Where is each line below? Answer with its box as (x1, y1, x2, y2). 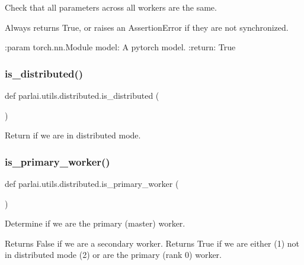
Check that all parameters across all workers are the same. (5, 1, 217, 13)
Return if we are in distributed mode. (5, 129, 141, 141)
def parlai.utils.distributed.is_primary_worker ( (5, 177, 179, 189)
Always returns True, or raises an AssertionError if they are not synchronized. (5, 21, 289, 33)
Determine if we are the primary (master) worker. (5, 217, 185, 230)
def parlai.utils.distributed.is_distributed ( (5, 89, 159, 101)
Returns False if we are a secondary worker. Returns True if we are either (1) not (5, 237, 300, 249)
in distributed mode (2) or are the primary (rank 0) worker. (5, 248, 222, 261)
